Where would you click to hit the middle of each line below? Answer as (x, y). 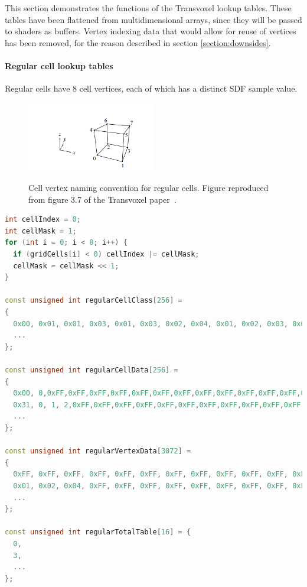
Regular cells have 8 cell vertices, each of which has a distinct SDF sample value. (151, 88)
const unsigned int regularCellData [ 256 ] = (92, 370)
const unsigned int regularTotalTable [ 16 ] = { (98, 532)
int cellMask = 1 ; (41, 231)
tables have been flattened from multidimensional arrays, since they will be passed (153, 19)
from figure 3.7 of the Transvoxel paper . (102, 199)
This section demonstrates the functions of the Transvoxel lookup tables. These (148, 8)
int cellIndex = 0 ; (43, 220)
